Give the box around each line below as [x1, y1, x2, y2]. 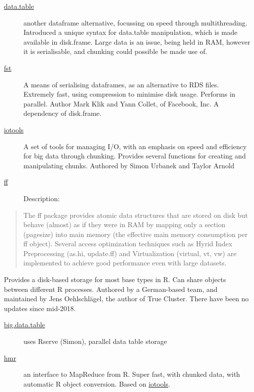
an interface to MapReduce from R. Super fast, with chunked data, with [23, 369, 240, 379]
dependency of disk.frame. [23, 108, 102, 118]
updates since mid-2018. [4, 303, 76, 313]
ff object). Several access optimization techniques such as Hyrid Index [23, 238, 232, 249]
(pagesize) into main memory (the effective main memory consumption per [23, 229, 248, 239]
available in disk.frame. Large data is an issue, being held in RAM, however [23, 36, 251, 47]
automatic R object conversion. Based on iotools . [23, 378, 170, 389]
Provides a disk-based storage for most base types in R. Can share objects [4, 274, 226, 285]
